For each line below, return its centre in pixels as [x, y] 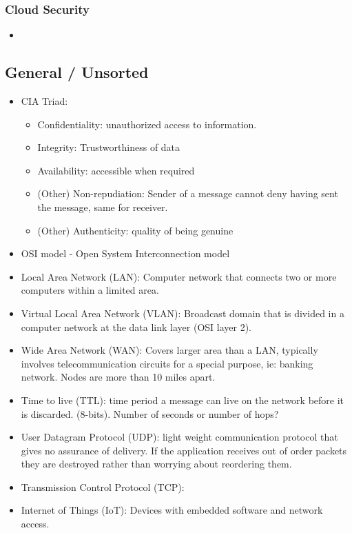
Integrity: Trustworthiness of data [109, 147]
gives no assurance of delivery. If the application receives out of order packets [184, 450]
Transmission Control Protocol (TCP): [103, 486]
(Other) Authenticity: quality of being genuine [135, 230]
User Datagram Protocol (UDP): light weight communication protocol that [179, 437]
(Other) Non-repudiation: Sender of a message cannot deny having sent [188, 193]
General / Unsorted [77, 72]
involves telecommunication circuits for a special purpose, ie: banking [167, 363]
